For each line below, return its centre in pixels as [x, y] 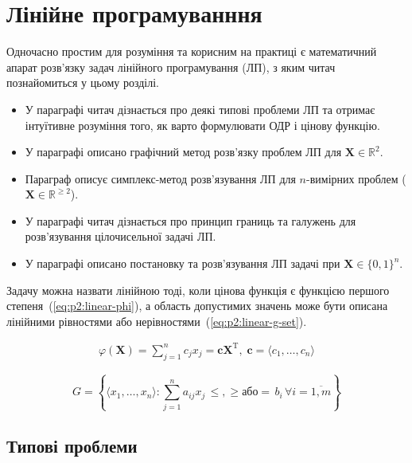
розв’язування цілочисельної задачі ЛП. [120, 236]
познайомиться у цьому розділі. [83, 82]
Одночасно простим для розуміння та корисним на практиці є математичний [192, 51]
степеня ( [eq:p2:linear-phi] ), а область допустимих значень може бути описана [197, 306]
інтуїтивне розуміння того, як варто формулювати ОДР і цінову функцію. [202, 125]
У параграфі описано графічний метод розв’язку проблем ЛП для [183, 152]
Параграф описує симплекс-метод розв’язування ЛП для [160, 178]
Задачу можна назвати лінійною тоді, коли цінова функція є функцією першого [198, 290]
